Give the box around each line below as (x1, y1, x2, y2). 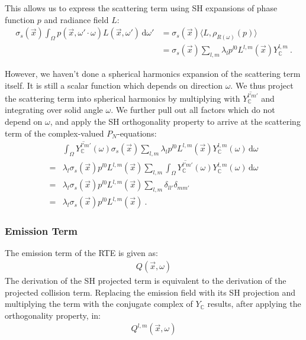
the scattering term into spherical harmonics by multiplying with (5, 92, 240, 104)
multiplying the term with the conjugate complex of (5, 297, 193, 310)
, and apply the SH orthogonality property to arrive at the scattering (50, 115, 301, 127)
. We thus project (230, 79, 294, 91)
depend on (5, 115, 43, 127)
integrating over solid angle (5, 103, 103, 116)
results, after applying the (207, 297, 301, 310)
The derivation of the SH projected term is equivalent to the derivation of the (5, 274, 286, 286)
